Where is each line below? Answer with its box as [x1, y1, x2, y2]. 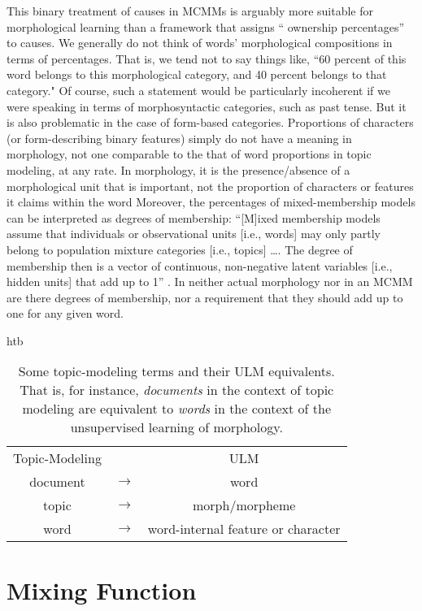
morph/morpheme [193, 496, 296, 515]
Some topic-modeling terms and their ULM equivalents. [18, 362, 335, 381]
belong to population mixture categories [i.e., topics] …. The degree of [7, 240, 353, 258]
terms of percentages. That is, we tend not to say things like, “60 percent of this [7, 50, 407, 67]
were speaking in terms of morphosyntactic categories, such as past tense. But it [7, 97, 407, 115]
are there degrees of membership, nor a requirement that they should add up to [7, 288, 403, 305]
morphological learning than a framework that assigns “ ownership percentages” [7, 18, 405, 35]
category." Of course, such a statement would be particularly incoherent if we [7, 81, 390, 98]
